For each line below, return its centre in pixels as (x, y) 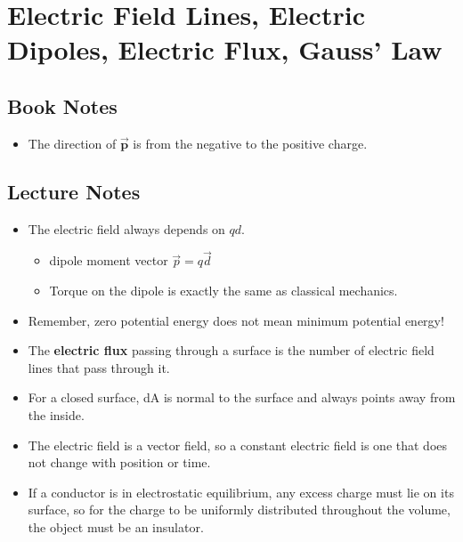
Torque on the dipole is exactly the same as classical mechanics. (223, 290)
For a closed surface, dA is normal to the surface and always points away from (242, 397)
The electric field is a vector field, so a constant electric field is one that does (237, 445)
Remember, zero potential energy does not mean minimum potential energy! (236, 320)
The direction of (72, 143)
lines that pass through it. (99, 367)
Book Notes (62, 105)
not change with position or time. (119, 462)
